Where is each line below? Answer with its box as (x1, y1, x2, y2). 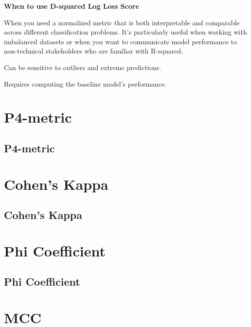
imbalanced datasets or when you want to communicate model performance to (4, 36, 237, 46)
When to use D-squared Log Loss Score (4, 1, 139, 11)
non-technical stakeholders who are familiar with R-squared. (4, 46, 183, 56)
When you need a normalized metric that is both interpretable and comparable (4, 17, 240, 27)
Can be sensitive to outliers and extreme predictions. (4, 62, 161, 72)
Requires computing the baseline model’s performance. (4, 78, 167, 89)
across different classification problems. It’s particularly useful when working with (4, 27, 247, 37)
